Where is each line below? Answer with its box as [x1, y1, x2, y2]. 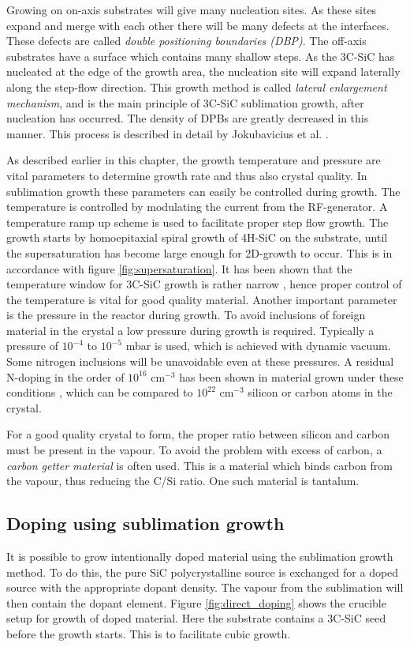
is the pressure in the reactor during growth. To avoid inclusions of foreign [6, 307, 366, 323]
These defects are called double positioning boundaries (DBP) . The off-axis [6, 32, 367, 49]
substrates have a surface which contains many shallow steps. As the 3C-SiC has [6, 47, 395, 64]
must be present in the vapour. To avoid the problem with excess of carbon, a [6, 442, 382, 458]
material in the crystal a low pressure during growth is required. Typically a [6, 322, 375, 338]
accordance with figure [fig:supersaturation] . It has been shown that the [6, 260, 352, 276]
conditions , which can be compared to [6, 384, 193, 401]
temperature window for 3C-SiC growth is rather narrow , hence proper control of [6, 276, 402, 292]
